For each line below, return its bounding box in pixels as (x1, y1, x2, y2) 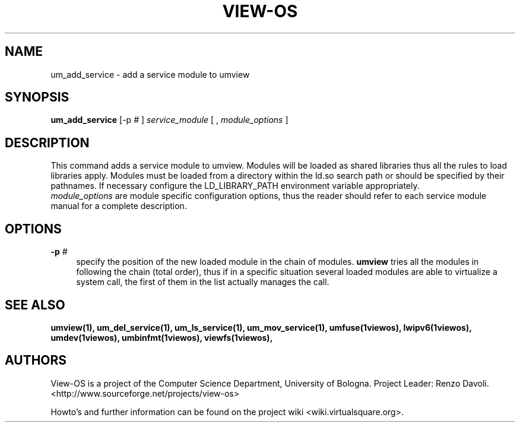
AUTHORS (5, 353, 67, 368)
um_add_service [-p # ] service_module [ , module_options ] (50, 115, 288, 125)
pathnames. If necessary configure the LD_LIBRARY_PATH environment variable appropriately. (50, 181, 420, 191)
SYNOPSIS (5, 90, 69, 105)
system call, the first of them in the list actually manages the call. (76, 277, 329, 287)
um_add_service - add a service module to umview (50, 69, 250, 80)
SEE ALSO (5, 297, 65, 312)
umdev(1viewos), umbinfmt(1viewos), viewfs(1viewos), (50, 332, 273, 343)
